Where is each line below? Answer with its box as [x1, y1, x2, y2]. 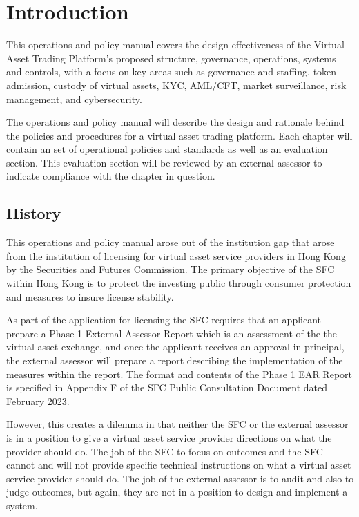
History [6, 203, 61, 224]
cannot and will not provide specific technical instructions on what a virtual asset [6, 458, 351, 472]
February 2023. [6, 393, 70, 408]
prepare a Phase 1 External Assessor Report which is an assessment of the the [6, 326, 338, 340]
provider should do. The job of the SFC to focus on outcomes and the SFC [6, 444, 323, 458]
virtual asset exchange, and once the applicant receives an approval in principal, [6, 339, 345, 354]
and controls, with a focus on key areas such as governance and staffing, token [6, 64, 337, 79]
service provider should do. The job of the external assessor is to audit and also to [6, 471, 354, 485]
